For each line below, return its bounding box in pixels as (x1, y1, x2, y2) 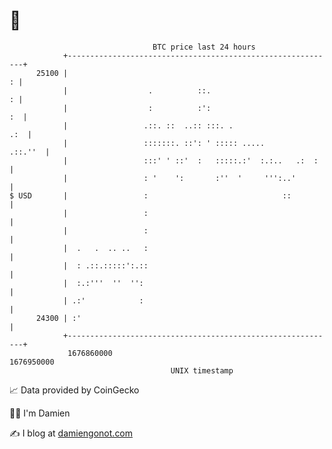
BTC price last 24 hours (152, 42, 256, 52)
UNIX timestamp (170, 365, 234, 376)
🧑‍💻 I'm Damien (9, 407, 71, 419)
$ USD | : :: (9, 190, 292, 201)
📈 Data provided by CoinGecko (9, 384, 140, 396)
